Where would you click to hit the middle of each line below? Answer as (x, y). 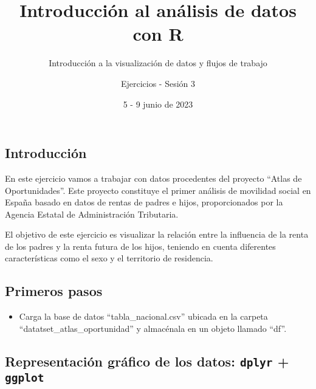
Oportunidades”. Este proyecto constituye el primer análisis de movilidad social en (158, 190)
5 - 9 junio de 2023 (158, 104)
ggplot (25, 377)
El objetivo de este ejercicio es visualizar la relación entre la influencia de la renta (157, 234)
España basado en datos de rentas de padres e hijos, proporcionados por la (144, 202)
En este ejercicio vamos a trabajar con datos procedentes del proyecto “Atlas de (153, 178)
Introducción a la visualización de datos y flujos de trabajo (158, 63)
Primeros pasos (54, 291)
